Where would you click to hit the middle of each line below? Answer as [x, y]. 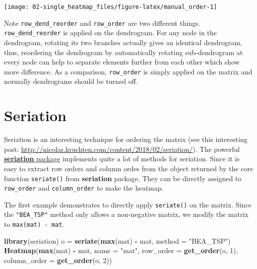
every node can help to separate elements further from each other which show [122, 62]
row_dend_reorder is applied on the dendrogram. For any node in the [110, 33]
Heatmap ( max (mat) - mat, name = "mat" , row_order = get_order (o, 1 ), [121, 250]
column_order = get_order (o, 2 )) [58, 260]
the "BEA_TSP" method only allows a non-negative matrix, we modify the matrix [126, 214]
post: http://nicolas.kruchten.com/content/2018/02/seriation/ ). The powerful [122, 149]
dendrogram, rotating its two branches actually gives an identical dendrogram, [123, 42]
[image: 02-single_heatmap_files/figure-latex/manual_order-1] [111, 7]
